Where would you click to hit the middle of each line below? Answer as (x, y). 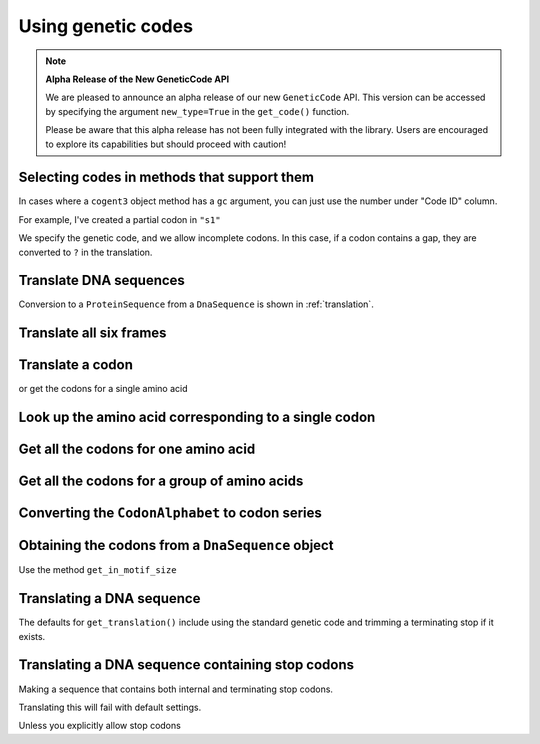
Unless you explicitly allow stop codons (100, 726)
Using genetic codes (106, 26)
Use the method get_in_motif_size (97, 570)
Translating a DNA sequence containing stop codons (186, 665)
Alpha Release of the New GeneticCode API (137, 79)
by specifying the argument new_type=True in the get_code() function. (197, 111)
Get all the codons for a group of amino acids (161, 481)
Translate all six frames (92, 333)
